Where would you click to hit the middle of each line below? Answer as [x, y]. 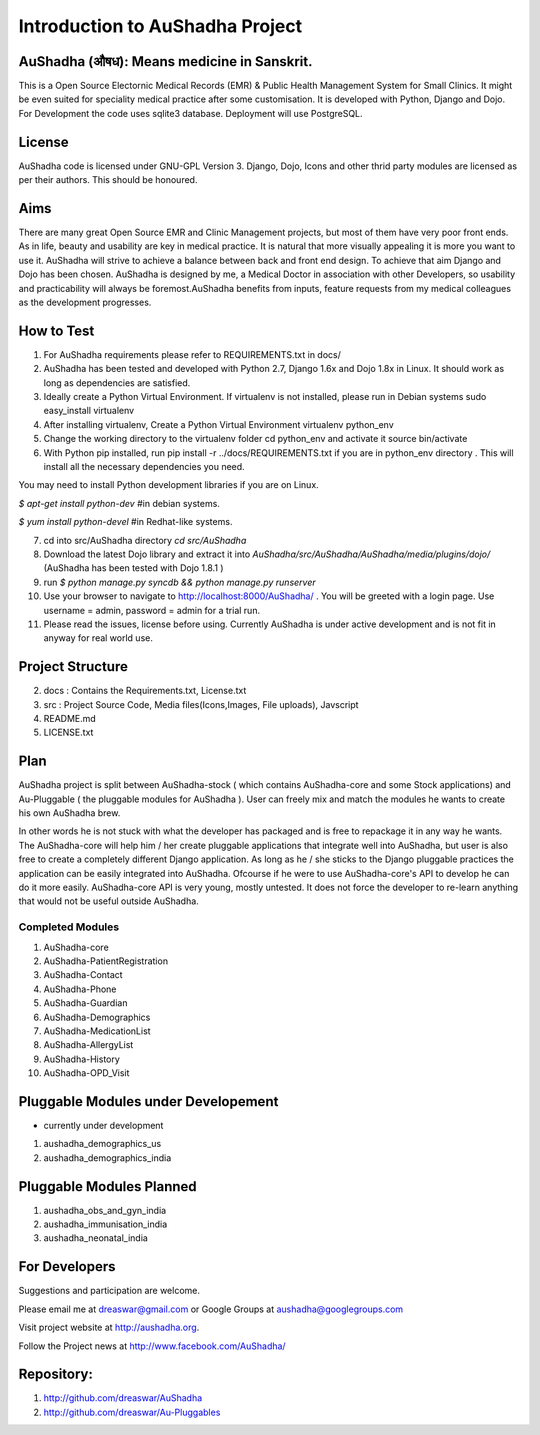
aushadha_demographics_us [102, 1144]
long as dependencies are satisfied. [117, 382]
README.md [70, 719]
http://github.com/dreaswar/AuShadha [123, 1398]
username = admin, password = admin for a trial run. [151, 610]
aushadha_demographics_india [107, 1157]
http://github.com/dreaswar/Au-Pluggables [132, 1412]
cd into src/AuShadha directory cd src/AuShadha [145, 540]
